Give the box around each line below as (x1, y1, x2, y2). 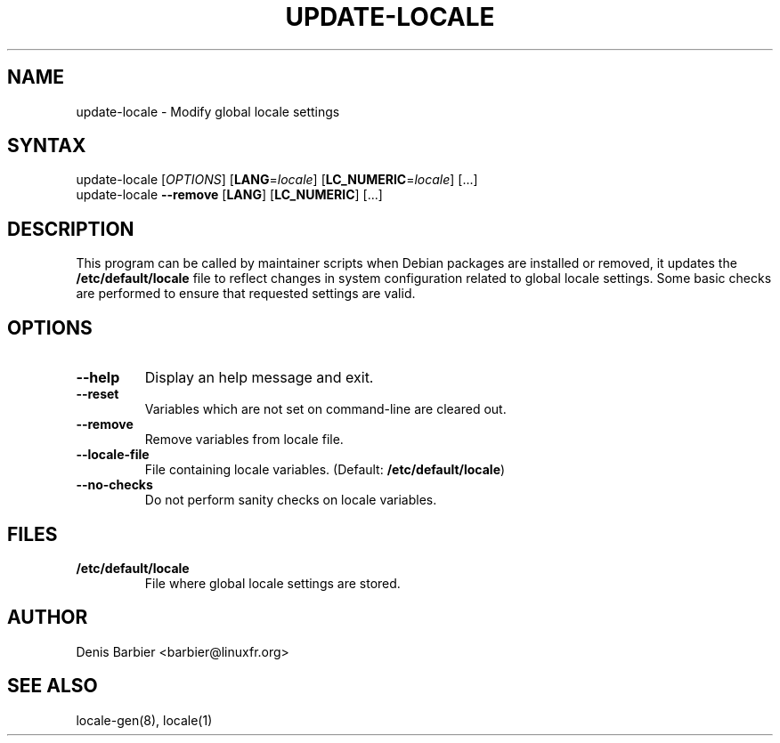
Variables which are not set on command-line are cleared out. (144, 401, 507, 417)
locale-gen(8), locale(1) (76, 712, 213, 728)
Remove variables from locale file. (144, 432, 344, 448)
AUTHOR (7, 606, 88, 629)
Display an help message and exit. (144, 368, 374, 387)
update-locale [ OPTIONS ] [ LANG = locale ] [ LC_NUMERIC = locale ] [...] (76, 172, 478, 188)
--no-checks (76, 477, 153, 493)
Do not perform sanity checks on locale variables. (144, 492, 437, 508)
